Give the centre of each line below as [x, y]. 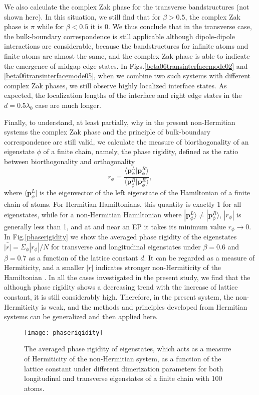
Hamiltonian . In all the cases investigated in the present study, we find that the [127, 277]
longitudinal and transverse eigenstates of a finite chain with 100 [123, 378]
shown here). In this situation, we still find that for [82, 16]
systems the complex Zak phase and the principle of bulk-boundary [107, 132]
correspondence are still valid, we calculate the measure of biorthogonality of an [126, 141]
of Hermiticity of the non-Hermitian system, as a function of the [123, 359]
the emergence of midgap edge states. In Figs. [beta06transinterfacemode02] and [126, 65]
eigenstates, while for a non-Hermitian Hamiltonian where [93, 214]
